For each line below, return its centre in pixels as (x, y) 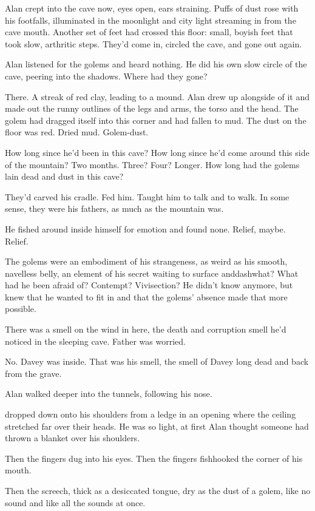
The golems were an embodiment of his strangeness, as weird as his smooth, (146, 261)
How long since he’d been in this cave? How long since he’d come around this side (157, 152)
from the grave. (33, 373)
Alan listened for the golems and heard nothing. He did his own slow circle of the (156, 64)
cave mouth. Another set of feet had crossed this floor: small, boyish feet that (149, 32)
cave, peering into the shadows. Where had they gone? (106, 76)
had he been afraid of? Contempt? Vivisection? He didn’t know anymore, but (149, 285)
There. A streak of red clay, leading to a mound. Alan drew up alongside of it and (157, 96)
